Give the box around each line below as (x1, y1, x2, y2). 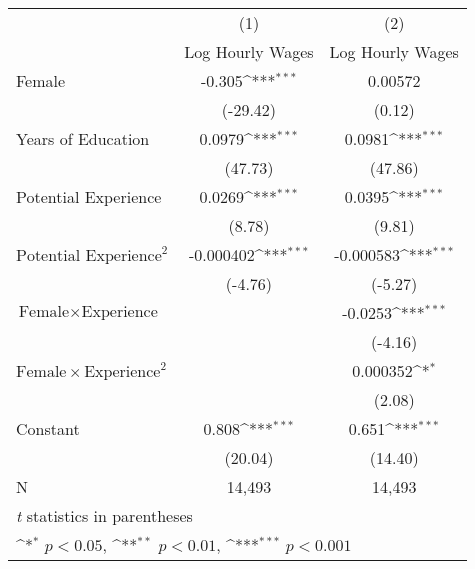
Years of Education (16, 127, 150, 150)
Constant (16, 417, 80, 440)
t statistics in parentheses (16, 504, 193, 527)
